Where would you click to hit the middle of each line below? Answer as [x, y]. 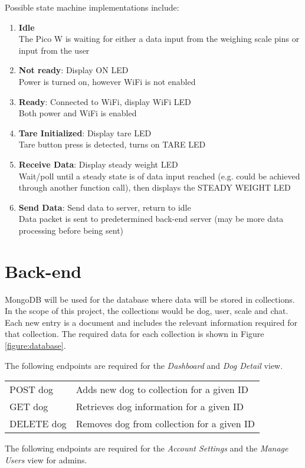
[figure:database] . [35, 345]
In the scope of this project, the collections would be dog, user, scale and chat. [147, 311]
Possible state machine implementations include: [92, 7]
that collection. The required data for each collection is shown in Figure [135, 334]
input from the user [54, 50]
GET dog [29, 407]
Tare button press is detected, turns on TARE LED [112, 144]
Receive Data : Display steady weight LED [98, 164]
